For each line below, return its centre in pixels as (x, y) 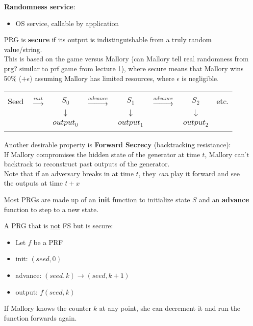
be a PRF (48, 242)
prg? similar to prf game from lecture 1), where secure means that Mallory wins (124, 68)
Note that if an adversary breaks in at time (69, 173)
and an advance (224, 200)
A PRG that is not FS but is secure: (59, 226)
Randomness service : (40, 6)
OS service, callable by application (67, 23)
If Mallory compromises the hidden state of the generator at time (102, 154)
